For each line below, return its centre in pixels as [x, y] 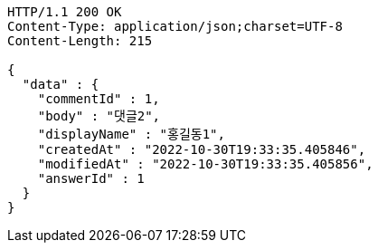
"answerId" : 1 [91, 178]
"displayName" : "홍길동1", [131, 134]
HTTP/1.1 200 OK [65, 12]
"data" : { [61, 84]
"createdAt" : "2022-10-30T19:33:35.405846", [202, 149]
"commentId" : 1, [99, 99]
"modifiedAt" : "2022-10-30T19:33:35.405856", [205, 164]
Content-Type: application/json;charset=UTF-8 [175, 26]
